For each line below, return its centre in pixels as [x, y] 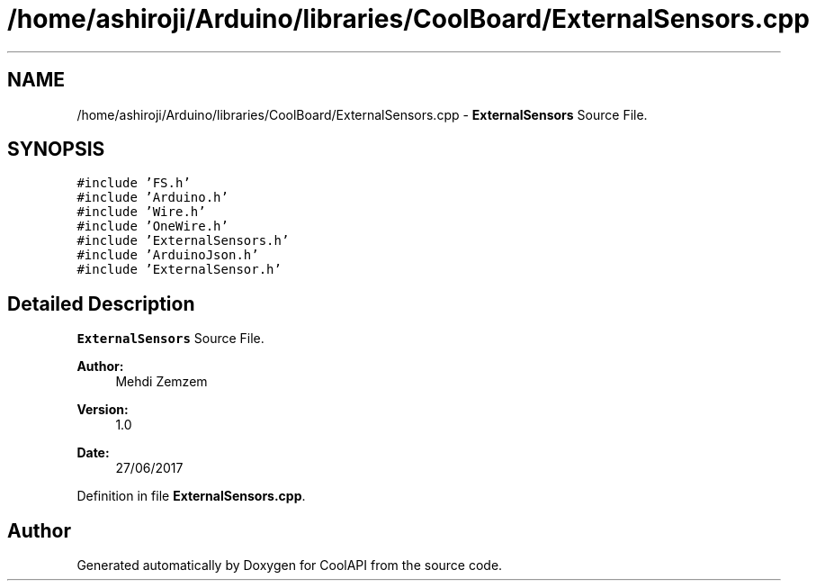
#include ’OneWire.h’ [152, 226]
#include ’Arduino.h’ [152, 198]
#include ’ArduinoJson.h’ [168, 255]
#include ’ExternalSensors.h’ [183, 241]
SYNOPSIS [56, 149]
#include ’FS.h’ [134, 183]
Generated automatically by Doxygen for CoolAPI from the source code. [290, 565]
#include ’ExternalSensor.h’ [179, 270]
